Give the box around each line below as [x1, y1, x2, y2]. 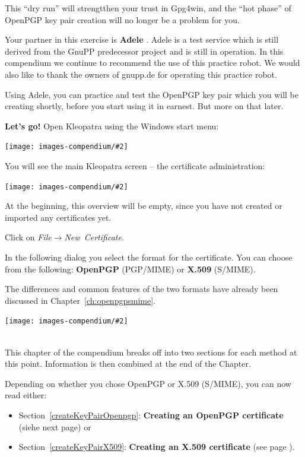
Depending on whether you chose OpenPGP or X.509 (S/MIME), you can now [5, 377, 291, 389]
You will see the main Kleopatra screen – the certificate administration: [5, 160, 265, 172]
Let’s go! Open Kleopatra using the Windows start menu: [5, 119, 219, 132]
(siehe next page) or [18, 420, 91, 433]
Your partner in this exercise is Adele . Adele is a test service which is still [5, 33, 279, 46]
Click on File [5, 231, 52, 243]
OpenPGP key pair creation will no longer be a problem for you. [5, 13, 240, 26]
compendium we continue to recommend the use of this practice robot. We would [5, 56, 300, 69]
